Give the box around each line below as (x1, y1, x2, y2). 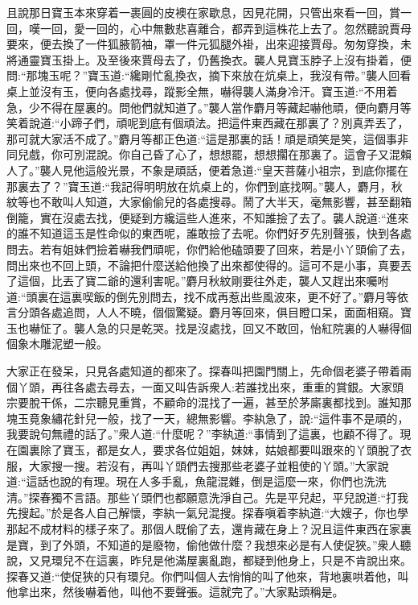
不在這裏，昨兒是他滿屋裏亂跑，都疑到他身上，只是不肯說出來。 (73, 552, 412, 569)
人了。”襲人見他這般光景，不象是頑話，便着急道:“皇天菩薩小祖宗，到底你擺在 (6, 161, 409, 178)
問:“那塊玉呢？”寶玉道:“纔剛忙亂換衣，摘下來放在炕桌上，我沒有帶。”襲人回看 (6, 67, 412, 84)
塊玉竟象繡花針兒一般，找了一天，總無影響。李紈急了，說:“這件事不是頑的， (6, 409, 409, 426)
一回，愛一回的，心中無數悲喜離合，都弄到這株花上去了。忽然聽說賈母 (39, 19, 412, 36)
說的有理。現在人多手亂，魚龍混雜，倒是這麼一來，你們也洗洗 (59, 473, 387, 490)
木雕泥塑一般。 (28, 335, 108, 352)
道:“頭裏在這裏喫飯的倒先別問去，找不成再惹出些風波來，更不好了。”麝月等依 (6, 288, 409, 305)
